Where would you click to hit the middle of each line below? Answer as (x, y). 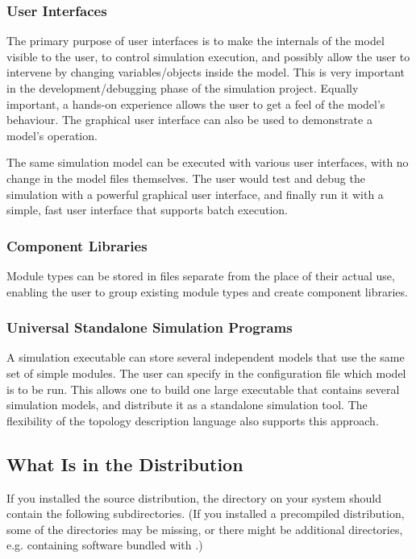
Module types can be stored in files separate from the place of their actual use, (201, 275)
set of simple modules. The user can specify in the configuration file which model (206, 373)
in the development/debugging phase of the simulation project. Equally (183, 88)
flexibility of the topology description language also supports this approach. (193, 420)
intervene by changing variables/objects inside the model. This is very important (206, 72)
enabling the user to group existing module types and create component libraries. (207, 291)
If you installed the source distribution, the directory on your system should (194, 497)
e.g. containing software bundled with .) (105, 545)
